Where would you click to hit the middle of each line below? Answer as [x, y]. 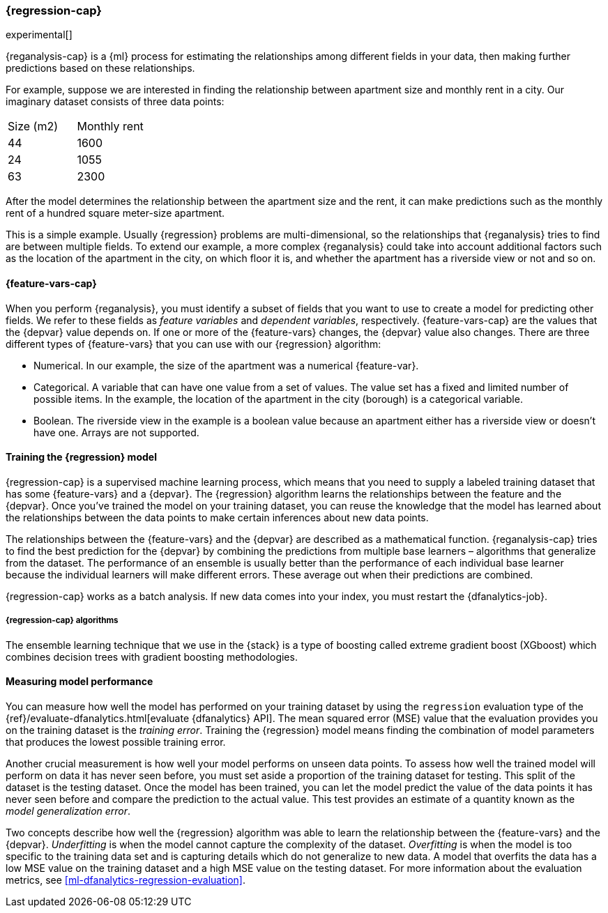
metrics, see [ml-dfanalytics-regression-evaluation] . [126, 880]
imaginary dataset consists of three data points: [115, 102]
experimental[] [39, 35]
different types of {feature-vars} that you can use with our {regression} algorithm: [193, 344]
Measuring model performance [79, 682]
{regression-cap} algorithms [62, 621]
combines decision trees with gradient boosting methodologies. [152, 657]
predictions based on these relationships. [100, 68]
